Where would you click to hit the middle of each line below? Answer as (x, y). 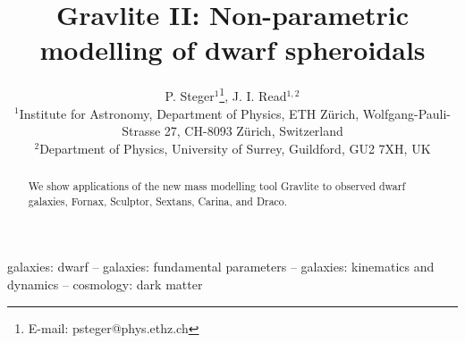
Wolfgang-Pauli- (407, 113)
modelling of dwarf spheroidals (232, 50)
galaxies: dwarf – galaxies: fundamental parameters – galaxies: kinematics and (221, 267)
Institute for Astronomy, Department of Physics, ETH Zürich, (189, 113)
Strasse (141, 131)
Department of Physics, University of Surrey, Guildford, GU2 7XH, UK (235, 148)
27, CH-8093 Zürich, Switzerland (254, 131)
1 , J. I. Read (253, 94)
